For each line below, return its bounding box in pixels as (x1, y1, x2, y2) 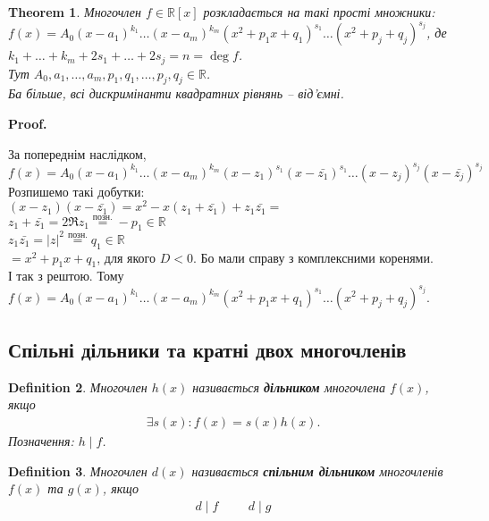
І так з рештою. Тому (8, 266, 124, 285)
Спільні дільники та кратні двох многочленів (8, 335, 407, 363)
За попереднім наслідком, (8, 144, 147, 163)
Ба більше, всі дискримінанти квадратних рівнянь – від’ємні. (8, 84, 344, 103)
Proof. (8, 113, 47, 132)
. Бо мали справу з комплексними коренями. (192, 248, 434, 266)
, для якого (97, 248, 156, 266)
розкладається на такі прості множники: (203, 3, 435, 21)
